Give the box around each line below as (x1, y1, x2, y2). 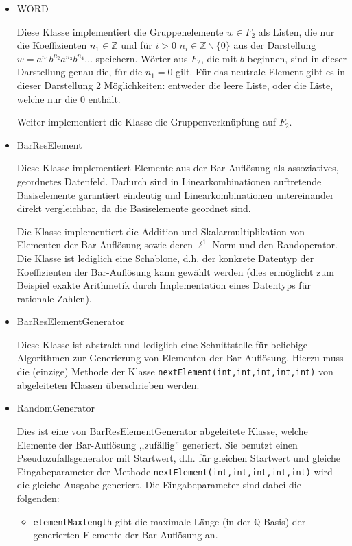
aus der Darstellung (233, 38, 316, 52)
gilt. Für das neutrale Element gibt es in (176, 64, 346, 79)
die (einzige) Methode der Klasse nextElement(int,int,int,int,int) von (16, 364, 333, 379)
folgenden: (16, 490, 60, 505)
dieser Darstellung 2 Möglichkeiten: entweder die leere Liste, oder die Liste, (16, 78, 333, 92)
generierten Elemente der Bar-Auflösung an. (33, 527, 218, 542)
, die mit (201, 51, 237, 65)
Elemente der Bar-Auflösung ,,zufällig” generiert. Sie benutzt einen (16, 437, 298, 451)
